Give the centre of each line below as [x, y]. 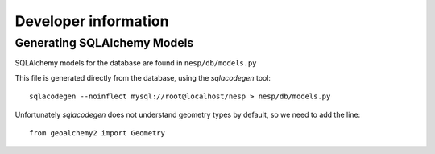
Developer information [92, 21]
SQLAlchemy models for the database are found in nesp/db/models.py [136, 63]
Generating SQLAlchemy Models [104, 43]
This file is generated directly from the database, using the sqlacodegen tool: [143, 77]
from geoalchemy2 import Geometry [97, 133]
